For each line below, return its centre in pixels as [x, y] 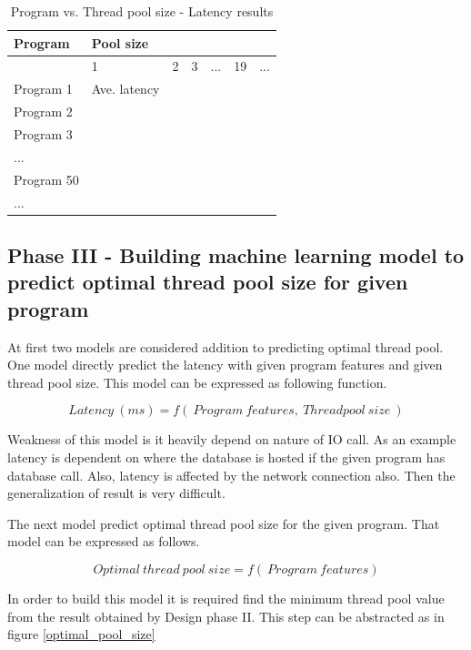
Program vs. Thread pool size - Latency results [142, 11]
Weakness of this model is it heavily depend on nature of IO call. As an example [232, 439]
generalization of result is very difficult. [116, 493]
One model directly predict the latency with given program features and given [225, 365]
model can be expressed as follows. [104, 541]
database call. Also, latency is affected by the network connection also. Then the [231, 475]
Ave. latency [125, 89]
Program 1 [43, 89]
